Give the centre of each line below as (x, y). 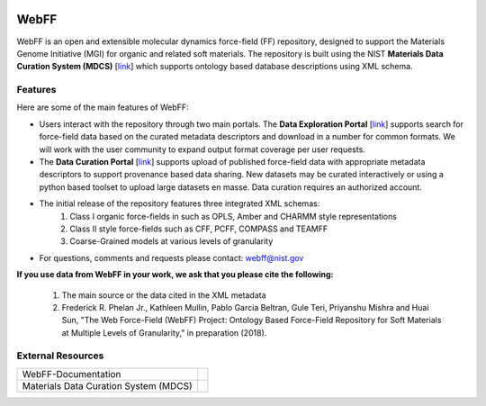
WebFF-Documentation (72, 374)
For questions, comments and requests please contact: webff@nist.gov (171, 257)
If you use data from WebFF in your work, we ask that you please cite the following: (175, 275)
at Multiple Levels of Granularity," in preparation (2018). (164, 332)
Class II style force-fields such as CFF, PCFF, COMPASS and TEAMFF (199, 229)
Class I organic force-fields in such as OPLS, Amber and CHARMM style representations (234, 216)
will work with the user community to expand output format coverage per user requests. (202, 149)
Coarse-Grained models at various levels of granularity (171, 241)
